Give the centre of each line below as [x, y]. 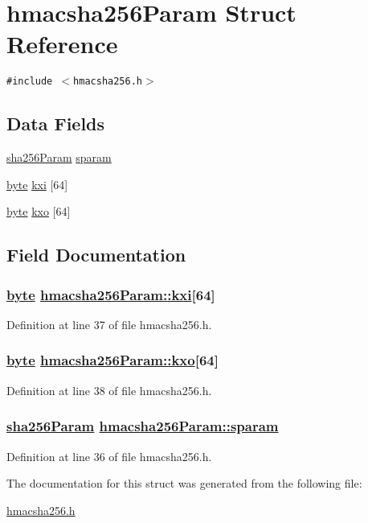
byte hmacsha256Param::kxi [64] [111, 294]
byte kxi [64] [37, 184]
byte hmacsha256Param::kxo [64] [112, 360]
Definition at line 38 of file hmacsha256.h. [109, 390]
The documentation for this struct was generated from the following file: [184, 483]
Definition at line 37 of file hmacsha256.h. [109, 324]
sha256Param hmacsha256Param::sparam [143, 426]
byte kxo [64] [39, 211]
